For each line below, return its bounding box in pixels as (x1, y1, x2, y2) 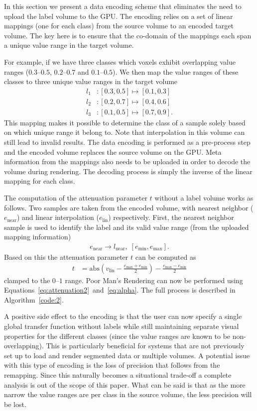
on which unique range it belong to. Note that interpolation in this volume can (4, 127, 245, 137)
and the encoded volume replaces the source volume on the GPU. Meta (4, 146, 222, 157)
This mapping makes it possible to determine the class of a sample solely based (4, 117, 246, 127)
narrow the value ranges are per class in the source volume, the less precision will (4, 389, 252, 400)
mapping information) (4, 231, 71, 242)
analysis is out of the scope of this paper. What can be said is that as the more (4, 379, 246, 390)
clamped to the (4, 275, 50, 285)
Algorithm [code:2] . (4, 294, 64, 305)
